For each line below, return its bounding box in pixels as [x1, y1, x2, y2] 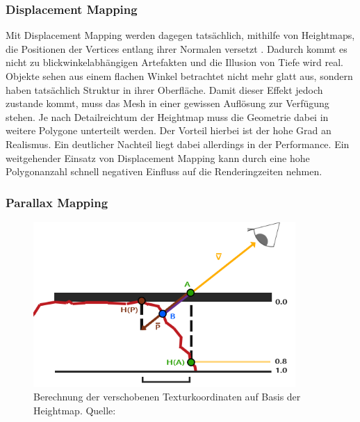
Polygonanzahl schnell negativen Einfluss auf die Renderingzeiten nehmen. [6, 164, 322, 179]
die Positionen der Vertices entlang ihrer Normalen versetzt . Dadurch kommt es [6, 41, 347, 56]
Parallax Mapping [6, 193, 108, 211]
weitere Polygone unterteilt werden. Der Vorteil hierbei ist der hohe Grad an [6, 123, 332, 138]
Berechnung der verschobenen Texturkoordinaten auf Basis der [33, 389, 301, 404]
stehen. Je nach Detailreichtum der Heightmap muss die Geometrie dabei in [6, 109, 329, 124]
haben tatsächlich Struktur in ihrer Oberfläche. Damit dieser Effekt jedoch [6, 82, 323, 97]
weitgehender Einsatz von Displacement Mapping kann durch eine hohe [6, 150, 310, 165]
